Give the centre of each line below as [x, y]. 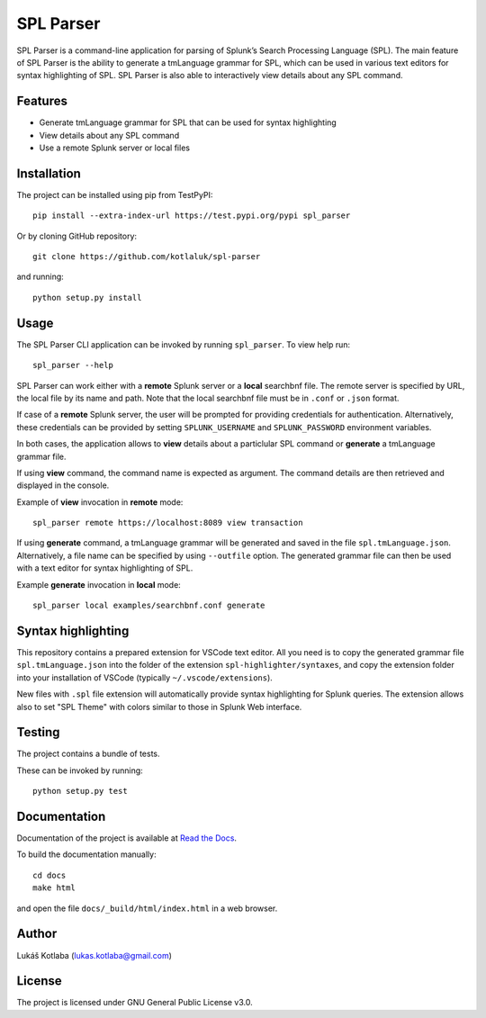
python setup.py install [87, 297]
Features [42, 101]
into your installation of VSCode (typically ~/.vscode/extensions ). [145, 677]
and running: [40, 277]
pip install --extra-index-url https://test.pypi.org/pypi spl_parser [192, 216]
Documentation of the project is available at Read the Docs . [127, 838]
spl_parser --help [73, 365]
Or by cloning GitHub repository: [77, 236]
